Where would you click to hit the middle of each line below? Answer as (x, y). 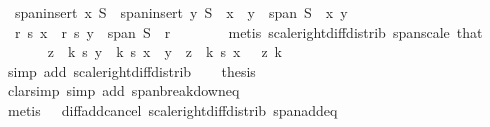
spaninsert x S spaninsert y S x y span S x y (181, 12)
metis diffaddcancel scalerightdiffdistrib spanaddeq (172, 109)
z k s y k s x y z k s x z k (164, 51)
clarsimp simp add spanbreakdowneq (123, 90)
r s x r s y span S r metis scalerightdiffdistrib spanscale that (248, 31)
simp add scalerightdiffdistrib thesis (131, 70)
